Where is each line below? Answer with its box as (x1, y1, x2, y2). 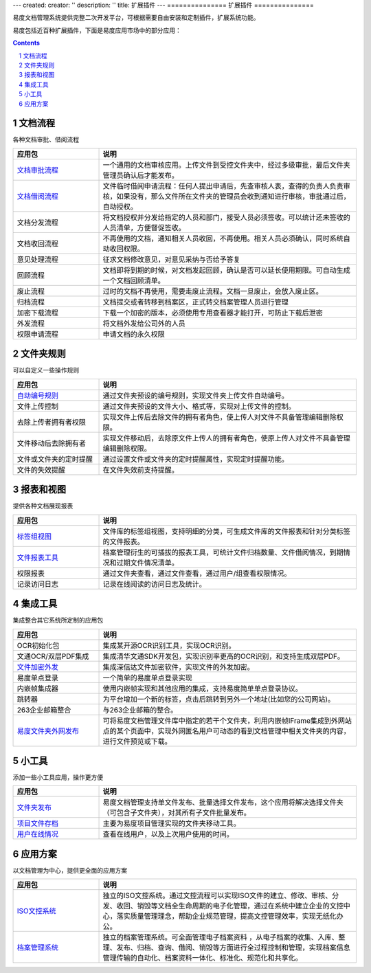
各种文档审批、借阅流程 (12, 135, 79, 144)
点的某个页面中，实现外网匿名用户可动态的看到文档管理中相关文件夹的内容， (102, 726, 350, 735)
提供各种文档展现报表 (12, 502, 74, 510)
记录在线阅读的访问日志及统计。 (102, 579, 206, 589)
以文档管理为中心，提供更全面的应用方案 (12, 866, 127, 874)
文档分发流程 (16, 217, 58, 227)
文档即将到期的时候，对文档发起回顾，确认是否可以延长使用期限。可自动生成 (102, 265, 350, 275)
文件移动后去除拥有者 (16, 438, 86, 448)
